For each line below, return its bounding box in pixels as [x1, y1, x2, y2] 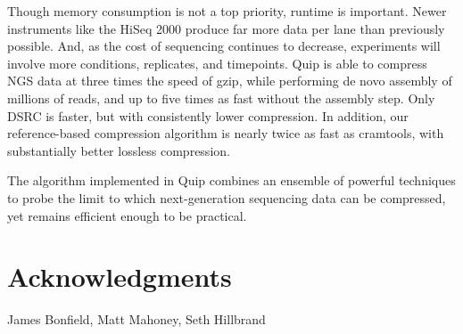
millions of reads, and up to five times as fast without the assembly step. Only [7, 88, 435, 107]
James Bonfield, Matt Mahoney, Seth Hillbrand [7, 310, 266, 329]
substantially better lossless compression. [7, 141, 230, 159]
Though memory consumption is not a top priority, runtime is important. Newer [7, 2, 447, 20]
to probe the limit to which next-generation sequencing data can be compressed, [7, 188, 446, 207]
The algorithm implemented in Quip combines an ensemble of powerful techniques [7, 171, 456, 190]
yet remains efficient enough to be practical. [7, 206, 247, 224]
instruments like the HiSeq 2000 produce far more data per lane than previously [7, 19, 445, 37]
